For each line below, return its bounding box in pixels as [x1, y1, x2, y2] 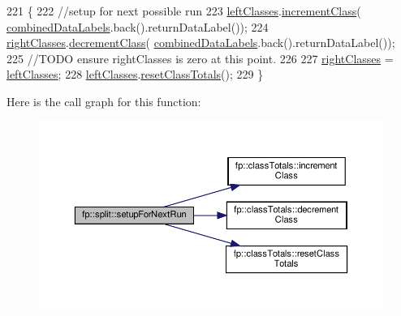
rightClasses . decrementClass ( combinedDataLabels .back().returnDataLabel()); [6, 34, 395, 51]
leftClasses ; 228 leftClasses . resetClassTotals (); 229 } [6, 66, 264, 83]
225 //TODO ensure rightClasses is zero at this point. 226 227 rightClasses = [6, 49, 394, 66]
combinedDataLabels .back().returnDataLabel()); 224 [6, 18, 269, 35]
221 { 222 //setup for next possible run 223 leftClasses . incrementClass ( [6, 2, 361, 19]
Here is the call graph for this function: [6, 92, 201, 109]
